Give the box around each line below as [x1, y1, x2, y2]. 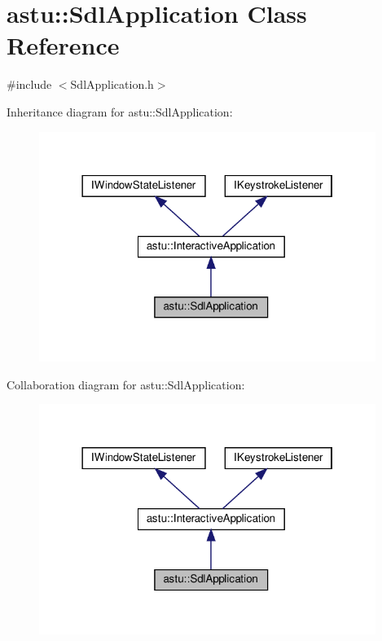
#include [7, 76, 52, 93]
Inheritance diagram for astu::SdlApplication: [7, 103, 233, 120]
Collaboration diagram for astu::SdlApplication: [7, 375, 245, 393]
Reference [7, 29, 120, 62]
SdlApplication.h [70, 76, 154, 93]
